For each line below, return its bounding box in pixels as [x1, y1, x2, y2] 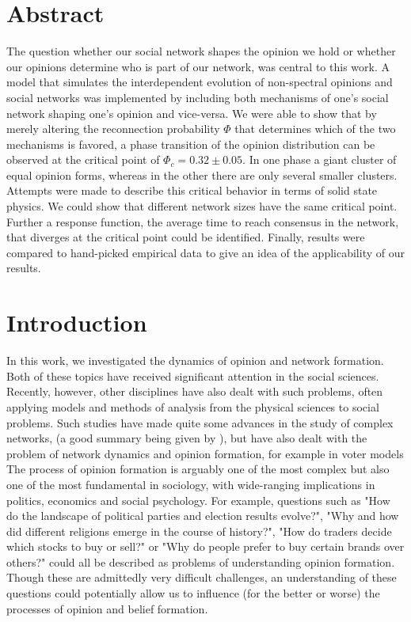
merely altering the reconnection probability [6, 120, 220, 137]
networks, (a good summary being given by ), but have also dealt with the [6, 430, 367, 446]
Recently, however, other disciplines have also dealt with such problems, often [6, 383, 383, 400]
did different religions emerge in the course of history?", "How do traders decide [6, 522, 392, 539]
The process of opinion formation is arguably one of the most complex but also [6, 461, 390, 477]
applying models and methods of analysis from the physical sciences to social [6, 398, 379, 415]
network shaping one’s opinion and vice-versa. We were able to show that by [6, 104, 377, 121]
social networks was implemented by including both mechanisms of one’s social [6, 89, 389, 105]
